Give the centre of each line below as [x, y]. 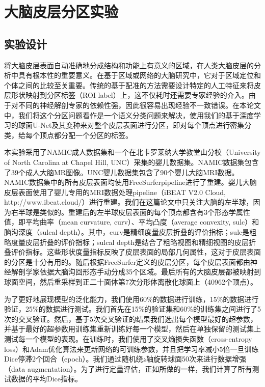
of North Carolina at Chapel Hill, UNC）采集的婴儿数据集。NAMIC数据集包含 [131, 162]
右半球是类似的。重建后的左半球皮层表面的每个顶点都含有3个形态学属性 [130, 212]
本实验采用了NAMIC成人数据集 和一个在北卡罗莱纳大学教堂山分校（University [132, 152]
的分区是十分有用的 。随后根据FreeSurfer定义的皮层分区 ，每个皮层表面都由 [127, 261]
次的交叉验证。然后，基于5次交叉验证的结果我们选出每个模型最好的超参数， [131, 319]
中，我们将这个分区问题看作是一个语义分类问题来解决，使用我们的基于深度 [129, 115]
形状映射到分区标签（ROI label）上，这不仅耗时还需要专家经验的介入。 [130, 95]
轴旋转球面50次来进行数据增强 [196, 359]
